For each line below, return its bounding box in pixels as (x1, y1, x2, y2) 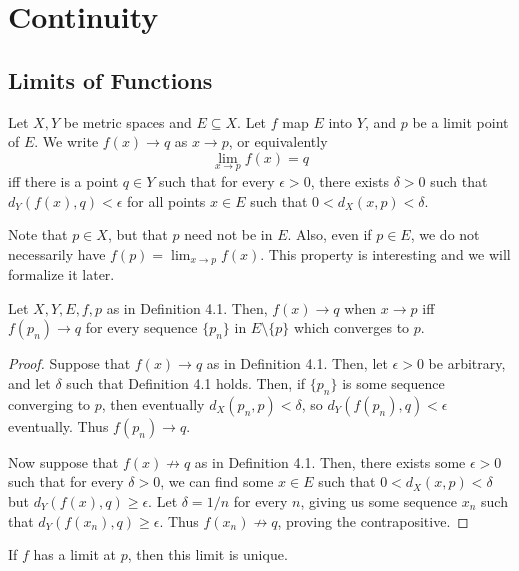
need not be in (184, 224, 273, 245)
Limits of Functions (8, 64, 213, 95)
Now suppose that (8, 451, 119, 472)
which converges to (293, 317, 410, 338)
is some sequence (342, 373, 445, 393)
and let (8, 373, 51, 393)
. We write (34, 131, 99, 152)
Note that (8, 224, 68, 245)
